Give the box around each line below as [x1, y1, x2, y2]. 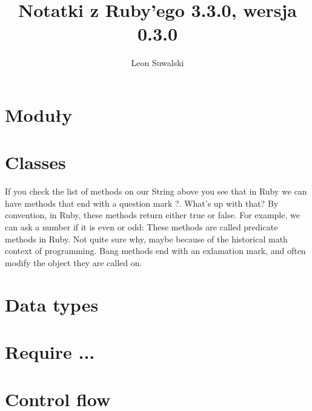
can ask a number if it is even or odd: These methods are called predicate [5, 221, 278, 233]
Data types [5, 292, 99, 316]
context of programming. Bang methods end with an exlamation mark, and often [5, 244, 306, 257]
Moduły [5, 102, 73, 127]
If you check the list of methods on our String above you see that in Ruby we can [5, 185, 307, 198]
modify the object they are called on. [5, 256, 142, 269]
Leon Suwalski [131, 56, 184, 69]
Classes [5, 150, 66, 175]
